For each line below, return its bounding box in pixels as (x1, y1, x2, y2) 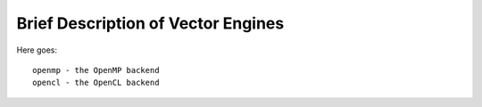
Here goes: (16, 45, 58, 55)
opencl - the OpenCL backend (32, 78, 160, 88)
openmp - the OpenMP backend (32, 65, 160, 75)
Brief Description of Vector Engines (16, 13, 285, 33)
